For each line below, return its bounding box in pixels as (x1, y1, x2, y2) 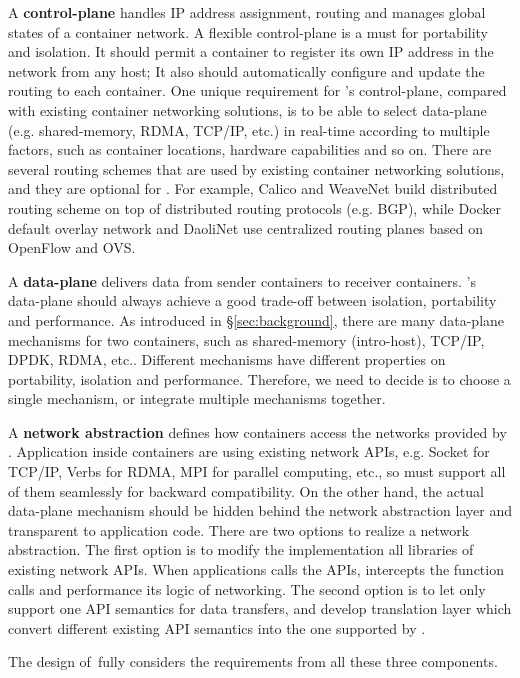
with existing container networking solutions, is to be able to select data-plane (8, 99, 487, 120)
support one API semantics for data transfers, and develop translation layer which (8, 598, 512, 619)
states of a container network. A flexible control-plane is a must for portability (8, 21, 489, 42)
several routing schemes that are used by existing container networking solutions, (8, 158, 505, 179)
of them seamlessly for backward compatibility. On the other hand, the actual (8, 480, 484, 501)
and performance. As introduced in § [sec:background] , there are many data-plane (8, 309, 505, 330)
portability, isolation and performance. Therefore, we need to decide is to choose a (8, 368, 511, 389)
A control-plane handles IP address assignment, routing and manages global (8, 2, 486, 22)
